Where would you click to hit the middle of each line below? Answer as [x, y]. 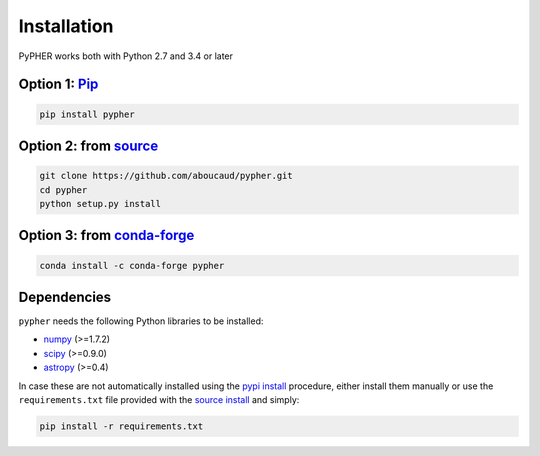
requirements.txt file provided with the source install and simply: [159, 399]
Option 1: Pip [58, 84]
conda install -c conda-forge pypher [132, 265]
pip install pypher [87, 114]
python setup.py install [100, 203]
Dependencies [65, 296]
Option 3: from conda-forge [106, 235]
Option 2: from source [88, 145]
